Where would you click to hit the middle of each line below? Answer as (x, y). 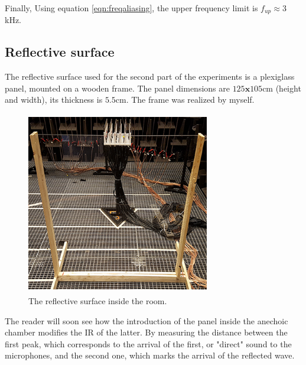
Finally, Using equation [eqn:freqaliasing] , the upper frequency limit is (131, 8)
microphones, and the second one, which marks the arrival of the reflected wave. (150, 355)
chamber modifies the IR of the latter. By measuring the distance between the (146, 332)
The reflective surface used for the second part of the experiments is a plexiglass (150, 76)
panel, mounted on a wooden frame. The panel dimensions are (117, 88)
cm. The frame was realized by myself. (185, 100)
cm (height (282, 88)
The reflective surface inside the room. (98, 300)
